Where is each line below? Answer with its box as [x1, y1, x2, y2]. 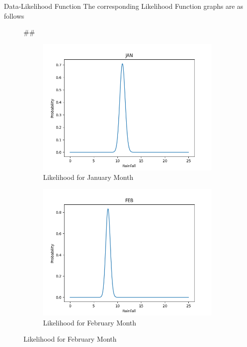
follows [4, 10, 24, 21]
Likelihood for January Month [43, 172, 134, 182]
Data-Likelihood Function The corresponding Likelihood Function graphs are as [4, 1, 244, 11]
